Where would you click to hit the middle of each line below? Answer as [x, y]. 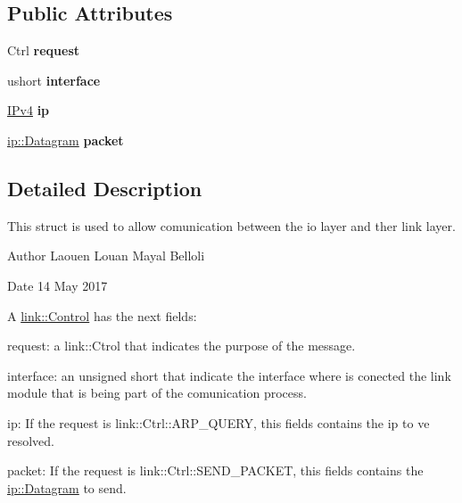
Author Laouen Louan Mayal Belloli [106, 256]
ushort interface [54, 80]
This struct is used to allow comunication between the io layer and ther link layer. [231, 225]
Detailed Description [105, 188]
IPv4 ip [29, 110]
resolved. [31, 440]
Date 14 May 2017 [58, 285]
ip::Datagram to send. [67, 487]
